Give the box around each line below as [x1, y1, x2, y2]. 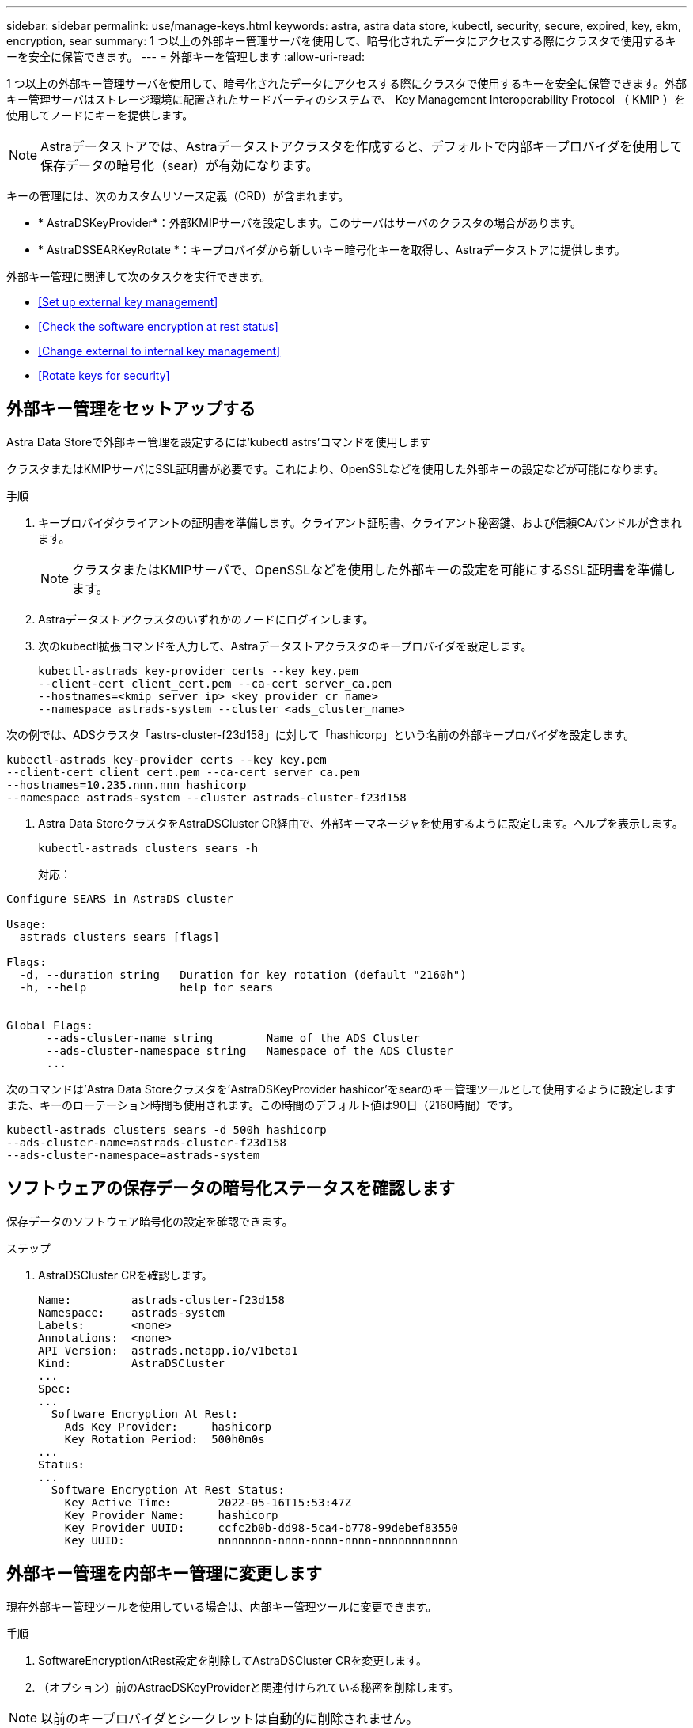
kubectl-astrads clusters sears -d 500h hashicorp [6, 1123, 327, 1136]
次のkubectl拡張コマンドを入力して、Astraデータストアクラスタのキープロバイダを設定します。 [38, 639, 532, 653]
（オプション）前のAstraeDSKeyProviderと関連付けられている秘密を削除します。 [38, 1680, 460, 1694]
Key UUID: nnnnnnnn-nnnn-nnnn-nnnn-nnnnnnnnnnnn [64, 1533, 459, 1547]
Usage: [6, 917, 47, 930]
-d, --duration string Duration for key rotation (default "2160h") [19, 968, 467, 981]
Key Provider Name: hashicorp [64, 1508, 278, 1521]
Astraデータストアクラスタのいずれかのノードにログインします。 [38, 612, 374, 626]
